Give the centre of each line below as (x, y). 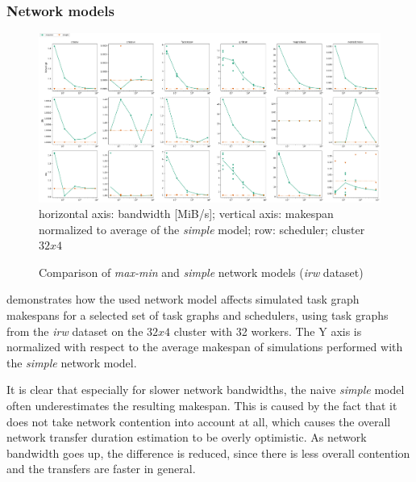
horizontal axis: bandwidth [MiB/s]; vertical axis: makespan (186, 214)
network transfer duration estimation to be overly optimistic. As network (187, 437)
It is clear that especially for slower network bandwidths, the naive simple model (206, 390)
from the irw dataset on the (75, 331)
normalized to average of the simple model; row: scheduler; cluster (202, 229)
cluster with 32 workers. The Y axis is (268, 331)
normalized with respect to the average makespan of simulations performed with (205, 347)
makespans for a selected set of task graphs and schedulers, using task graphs (198, 315)
